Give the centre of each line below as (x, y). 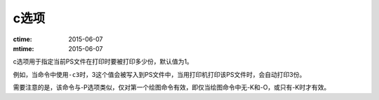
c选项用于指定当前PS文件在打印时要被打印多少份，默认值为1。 (103, 62)
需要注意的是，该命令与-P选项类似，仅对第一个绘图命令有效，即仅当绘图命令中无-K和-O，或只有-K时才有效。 (172, 87)
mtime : (24, 48)
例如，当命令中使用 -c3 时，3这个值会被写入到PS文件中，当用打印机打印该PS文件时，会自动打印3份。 (159, 74)
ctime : (22, 39)
